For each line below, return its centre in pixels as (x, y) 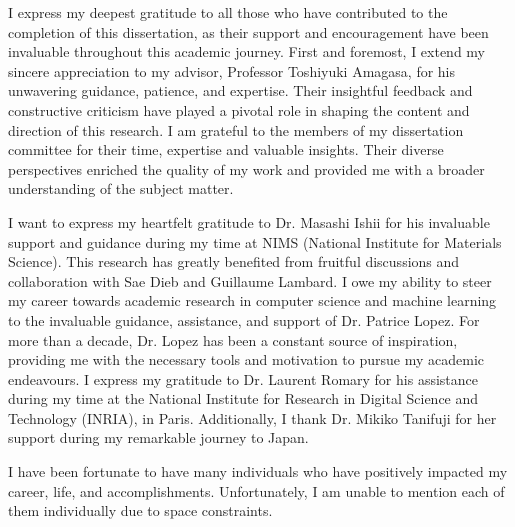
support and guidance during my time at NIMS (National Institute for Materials (255, 241)
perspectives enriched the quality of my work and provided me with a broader (246, 168)
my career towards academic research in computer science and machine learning (252, 300)
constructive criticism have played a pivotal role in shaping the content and (239, 109)
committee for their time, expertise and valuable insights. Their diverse (226, 149)
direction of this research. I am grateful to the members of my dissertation (236, 129)
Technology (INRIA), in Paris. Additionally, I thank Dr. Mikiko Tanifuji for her (252, 417)
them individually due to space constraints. (140, 510)
